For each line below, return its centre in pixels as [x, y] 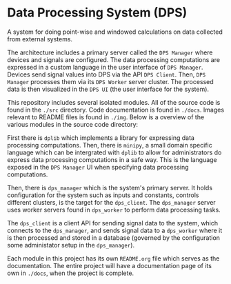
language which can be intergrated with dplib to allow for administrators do [114, 152]
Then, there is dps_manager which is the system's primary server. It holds [110, 187]
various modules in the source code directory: [73, 124]
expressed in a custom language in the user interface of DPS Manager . [105, 67]
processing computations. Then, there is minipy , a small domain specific [110, 145]
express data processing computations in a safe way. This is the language [112, 159]
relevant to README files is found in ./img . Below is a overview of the [106, 117]
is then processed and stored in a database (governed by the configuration [114, 237]
